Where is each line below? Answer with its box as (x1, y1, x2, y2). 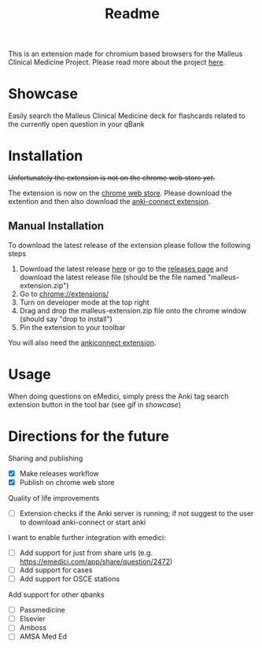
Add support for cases (19, 565, 93, 575)
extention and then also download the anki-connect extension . (8, 197, 211, 206)
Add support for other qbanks (8, 590, 105, 599)
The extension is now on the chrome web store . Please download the (8, 188, 232, 198)
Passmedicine (19, 605, 65, 615)
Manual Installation (8, 220, 105, 233)
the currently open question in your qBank (8, 120, 145, 129)
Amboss (19, 623, 47, 632)
